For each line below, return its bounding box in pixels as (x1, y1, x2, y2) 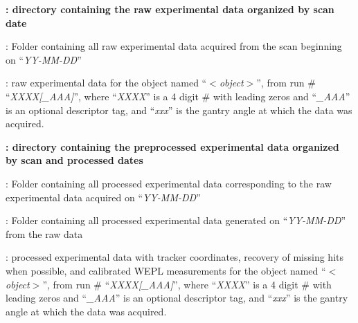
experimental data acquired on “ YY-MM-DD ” (6, 190, 201, 204)
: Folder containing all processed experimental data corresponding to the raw (6, 176, 332, 190)
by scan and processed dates (6, 153, 143, 167)
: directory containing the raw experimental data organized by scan (6, 2, 334, 16)
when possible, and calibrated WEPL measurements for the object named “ (6, 263, 326, 277)
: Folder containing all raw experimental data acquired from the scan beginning (6, 39, 342, 53)
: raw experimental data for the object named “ (6, 75, 207, 90)
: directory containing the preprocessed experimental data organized (6, 139, 339, 154)
